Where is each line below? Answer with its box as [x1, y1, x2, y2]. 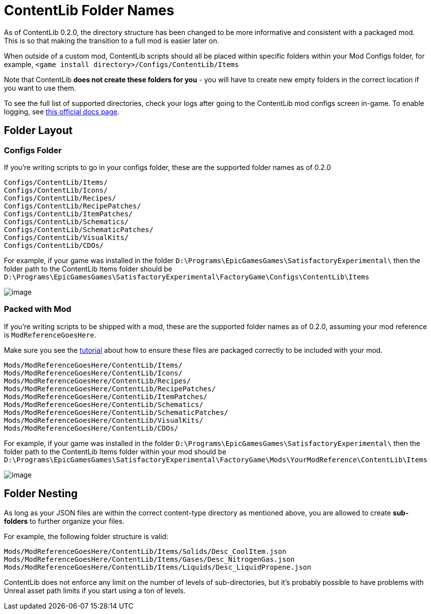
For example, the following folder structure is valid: [4, 532, 168, 541]
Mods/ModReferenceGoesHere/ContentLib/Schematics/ [4, 400, 203, 409]
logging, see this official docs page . [4, 107, 120, 116]
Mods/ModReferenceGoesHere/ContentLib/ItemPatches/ [4, 392, 208, 401]
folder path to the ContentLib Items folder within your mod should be [4, 447, 227, 456]
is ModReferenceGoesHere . [4, 330, 97, 339]
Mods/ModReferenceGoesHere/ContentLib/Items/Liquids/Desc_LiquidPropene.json [4, 563, 311, 571]
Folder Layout [4, 124, 73, 137]
